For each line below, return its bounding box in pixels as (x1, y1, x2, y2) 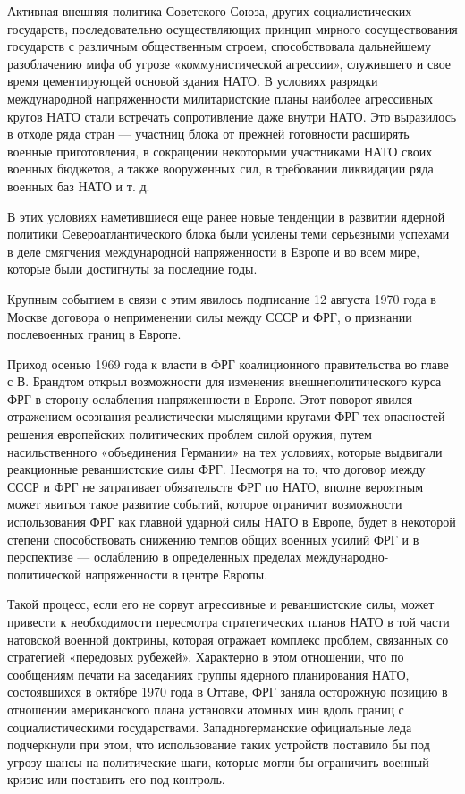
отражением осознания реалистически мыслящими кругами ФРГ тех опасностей (7, 407, 445, 426)
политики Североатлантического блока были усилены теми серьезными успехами (7, 224, 450, 243)
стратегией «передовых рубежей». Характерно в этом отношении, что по (7, 647, 404, 666)
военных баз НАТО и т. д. (7, 176, 150, 195)
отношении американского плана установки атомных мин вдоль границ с (7, 699, 404, 718)
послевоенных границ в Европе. (7, 325, 182, 343)
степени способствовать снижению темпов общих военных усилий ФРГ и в (7, 529, 419, 548)
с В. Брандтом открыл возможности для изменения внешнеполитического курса (7, 372, 442, 391)
